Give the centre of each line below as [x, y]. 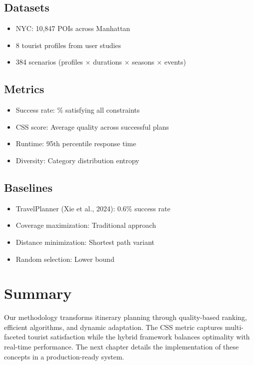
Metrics [24, 89]
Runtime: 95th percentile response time [76, 143]
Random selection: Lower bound [65, 259]
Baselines [28, 187]
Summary [38, 293]
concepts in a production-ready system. [64, 356]
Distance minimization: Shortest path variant [85, 242]
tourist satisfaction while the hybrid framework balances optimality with [139, 337]
